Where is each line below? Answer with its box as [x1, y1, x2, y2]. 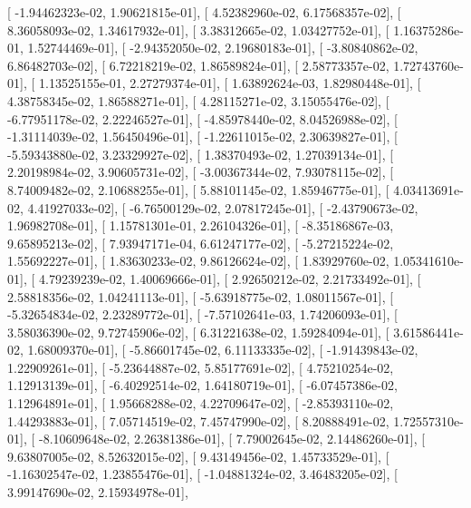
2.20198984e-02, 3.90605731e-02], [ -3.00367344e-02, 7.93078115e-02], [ [7, 162, 394, 181]
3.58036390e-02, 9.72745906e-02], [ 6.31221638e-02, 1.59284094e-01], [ [7, 322, 389, 341]
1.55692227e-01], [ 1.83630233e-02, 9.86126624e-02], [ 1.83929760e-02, [7, 251, 389, 270]
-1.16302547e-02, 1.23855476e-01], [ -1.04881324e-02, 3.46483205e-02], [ [7, 464, 398, 484]
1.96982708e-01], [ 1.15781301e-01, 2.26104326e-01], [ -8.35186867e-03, [7, 216, 394, 235]
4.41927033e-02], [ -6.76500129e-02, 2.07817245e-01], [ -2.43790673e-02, [27, 198, 418, 217]
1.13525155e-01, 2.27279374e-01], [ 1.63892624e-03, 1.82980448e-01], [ [38, 73, 421, 93]
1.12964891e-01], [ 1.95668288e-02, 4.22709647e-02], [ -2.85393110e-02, [7, 394, 394, 413]
